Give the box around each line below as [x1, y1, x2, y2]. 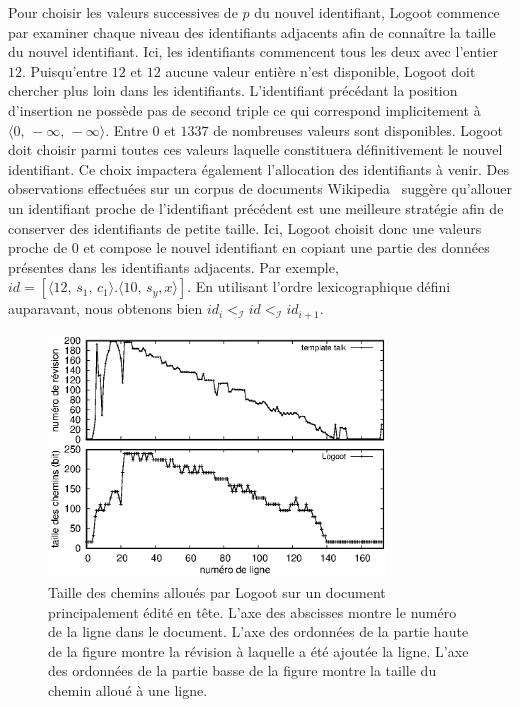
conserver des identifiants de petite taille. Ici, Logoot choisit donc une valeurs [8, 217, 482, 238]
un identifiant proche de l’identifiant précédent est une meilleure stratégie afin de [8, 197, 504, 218]
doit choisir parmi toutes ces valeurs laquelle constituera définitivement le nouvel [8, 139, 503, 160]
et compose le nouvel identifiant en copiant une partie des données [83, 237, 490, 258]
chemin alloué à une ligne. [48, 679, 208, 700]
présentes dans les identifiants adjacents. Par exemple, [8, 256, 339, 277]
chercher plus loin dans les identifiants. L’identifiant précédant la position [8, 80, 458, 101]
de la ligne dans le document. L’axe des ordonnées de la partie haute [48, 621, 469, 642]
